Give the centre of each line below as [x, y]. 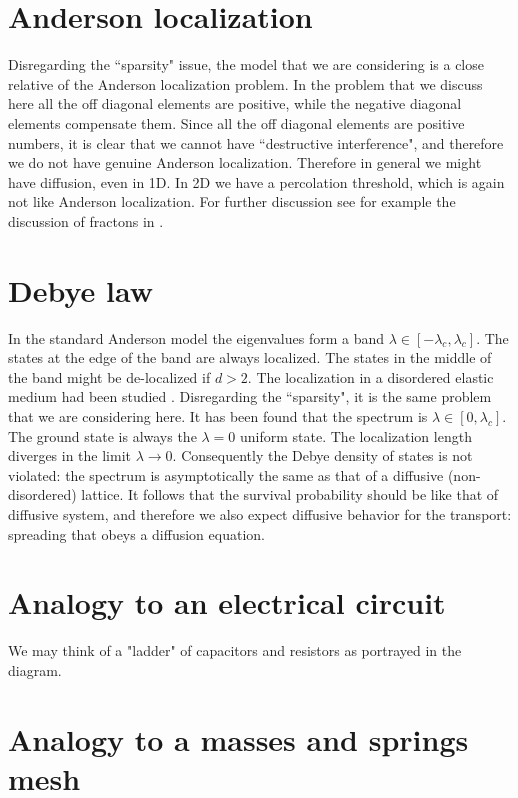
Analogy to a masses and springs [238, 738]
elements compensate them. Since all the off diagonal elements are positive [236, 122]
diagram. [35, 669]
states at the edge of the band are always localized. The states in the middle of [250, 357]
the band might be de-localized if [109, 376]
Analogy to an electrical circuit [227, 602]
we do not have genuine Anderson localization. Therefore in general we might [245, 162]
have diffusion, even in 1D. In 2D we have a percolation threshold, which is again [256, 181]
